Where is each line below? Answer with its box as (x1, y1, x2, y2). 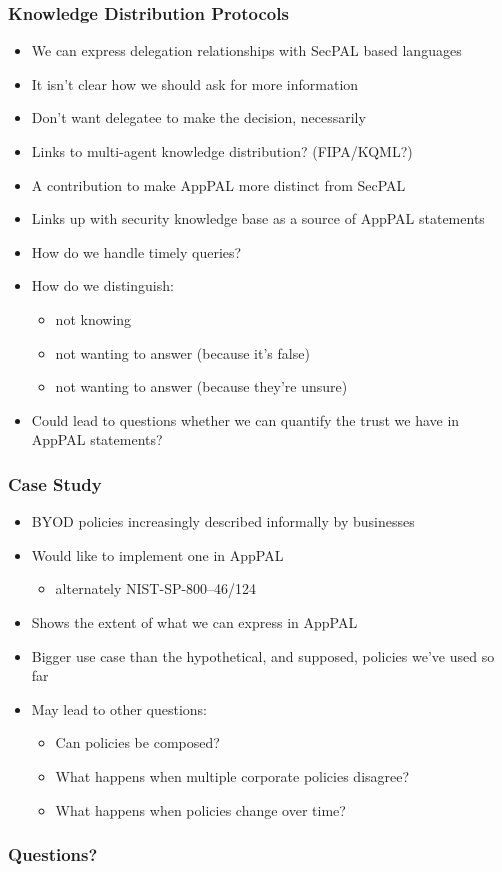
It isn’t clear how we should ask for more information (31, 73, 359, 94)
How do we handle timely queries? (31, 241, 242, 262)
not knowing (55, 308, 132, 329)
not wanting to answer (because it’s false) (55, 342, 310, 363)
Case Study (8, 471, 102, 496)
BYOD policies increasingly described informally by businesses (31, 511, 415, 532)
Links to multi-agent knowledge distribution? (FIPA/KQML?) (31, 141, 413, 161)
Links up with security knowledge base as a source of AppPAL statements (31, 208, 485, 229)
